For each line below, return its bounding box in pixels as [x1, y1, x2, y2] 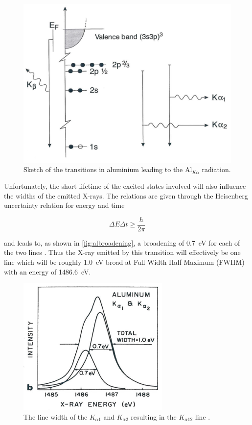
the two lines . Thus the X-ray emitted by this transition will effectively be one [4, 247, 241, 257]
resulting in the [131, 411, 177, 422]
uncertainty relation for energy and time [4, 200, 125, 210]
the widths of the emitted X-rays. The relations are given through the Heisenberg [4, 190, 248, 200]
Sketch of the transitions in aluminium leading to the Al [23, 164, 192, 175]
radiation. [202, 164, 231, 175]
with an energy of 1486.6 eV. [4, 266, 91, 276]
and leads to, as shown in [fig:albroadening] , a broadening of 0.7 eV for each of [4, 237, 240, 248]
